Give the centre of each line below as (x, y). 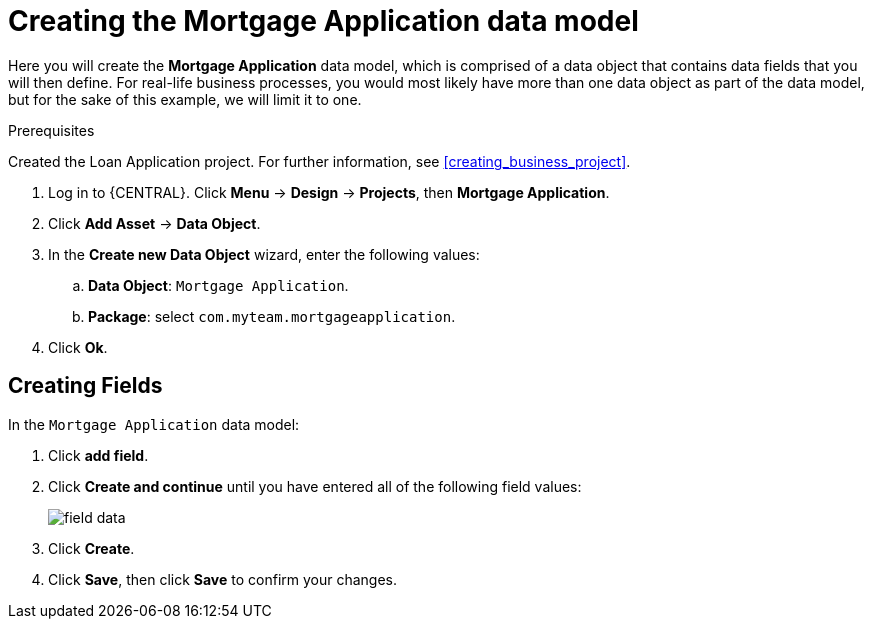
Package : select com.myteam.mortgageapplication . (272, 316)
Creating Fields (85, 386)
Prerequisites (51, 130)
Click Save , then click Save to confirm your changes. (223, 579)
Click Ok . (78, 347)
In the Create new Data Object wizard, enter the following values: (264, 254)
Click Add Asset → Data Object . (154, 223)
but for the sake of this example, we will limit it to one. (185, 99)
